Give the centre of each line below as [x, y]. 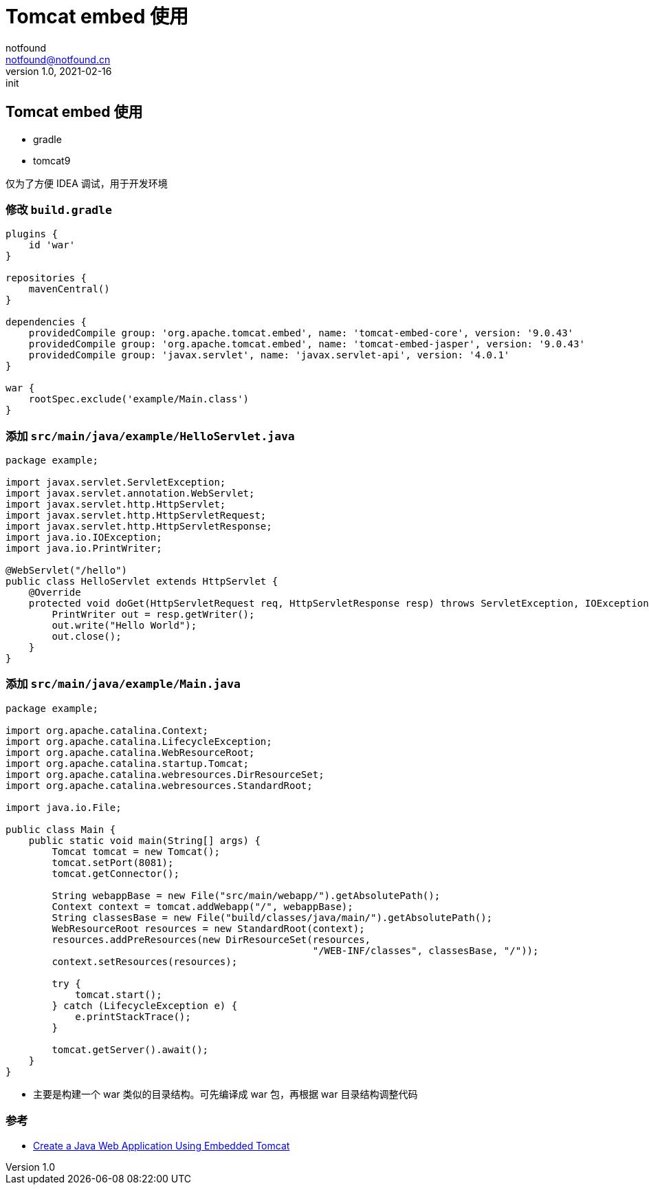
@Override [55, 593]
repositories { [46, 278]
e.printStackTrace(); [133, 1016]
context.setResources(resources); [145, 961]
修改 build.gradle [59, 209]
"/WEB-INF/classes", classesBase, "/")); [426, 950]
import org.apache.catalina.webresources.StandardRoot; [159, 785]
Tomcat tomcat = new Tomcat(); [136, 851]
